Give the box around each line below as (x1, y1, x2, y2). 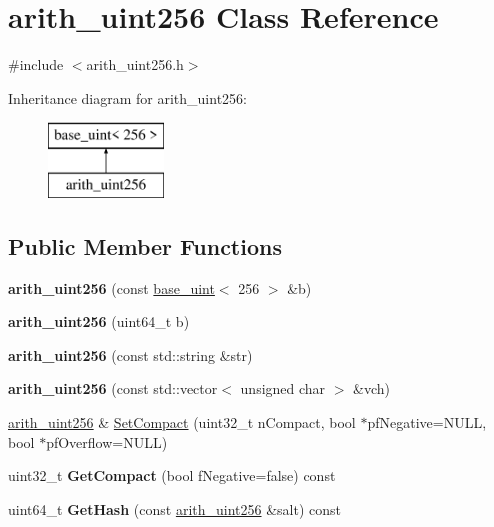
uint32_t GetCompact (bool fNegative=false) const (8, 465, 336, 486)
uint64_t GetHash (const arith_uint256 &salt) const (8, 498, 341, 519)
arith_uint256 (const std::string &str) (8, 344, 253, 365)
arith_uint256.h (86, 54, 184, 75)
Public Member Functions (8, 230, 282, 261)
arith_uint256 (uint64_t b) (8, 311, 190, 332)
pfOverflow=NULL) (46, 431, 168, 452)
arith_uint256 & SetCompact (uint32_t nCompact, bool (8, 412, 356, 433)
